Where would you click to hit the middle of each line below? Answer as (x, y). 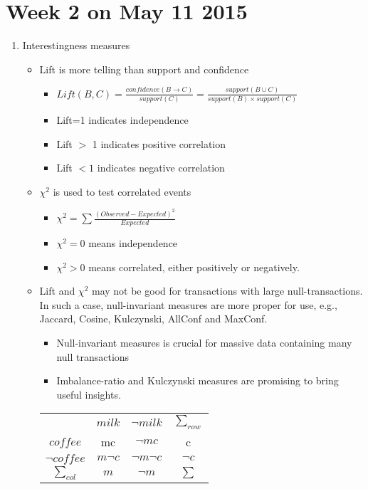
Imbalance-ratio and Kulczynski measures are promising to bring (198, 380)
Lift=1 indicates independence (122, 120)
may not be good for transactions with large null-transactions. (227, 291)
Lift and (57, 291)
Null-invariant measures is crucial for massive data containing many (204, 343)
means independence (133, 243)
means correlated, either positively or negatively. (194, 267)
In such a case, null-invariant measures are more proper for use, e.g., (188, 304)
